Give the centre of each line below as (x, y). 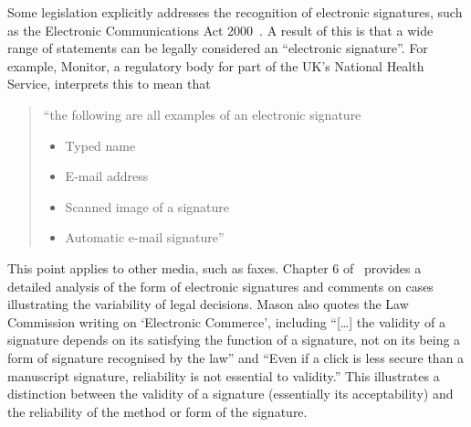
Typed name (100, 145)
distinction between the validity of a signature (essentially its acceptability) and (230, 394)
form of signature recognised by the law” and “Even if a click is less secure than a (236, 357)
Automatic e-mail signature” (145, 237)
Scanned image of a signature (147, 206)
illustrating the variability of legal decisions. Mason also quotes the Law (208, 304)
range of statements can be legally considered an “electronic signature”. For (218, 48)
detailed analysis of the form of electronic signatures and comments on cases (220, 286)
